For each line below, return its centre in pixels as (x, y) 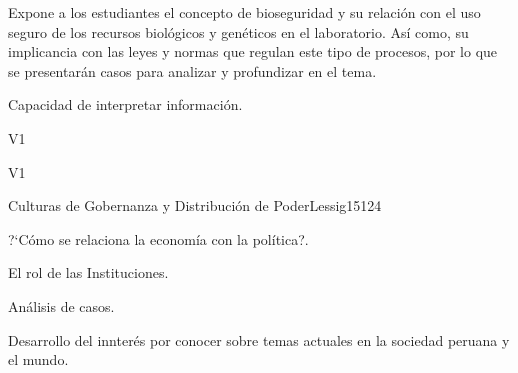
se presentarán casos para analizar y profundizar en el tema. (192, 70)
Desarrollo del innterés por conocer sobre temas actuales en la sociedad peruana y (259, 339)
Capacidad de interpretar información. (125, 104)
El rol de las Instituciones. (88, 272)
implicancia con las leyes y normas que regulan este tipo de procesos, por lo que (253, 51)
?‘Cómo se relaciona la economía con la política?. (158, 238)
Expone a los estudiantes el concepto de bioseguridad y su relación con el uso (244, 12)
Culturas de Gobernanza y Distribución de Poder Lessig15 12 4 (195, 205)
